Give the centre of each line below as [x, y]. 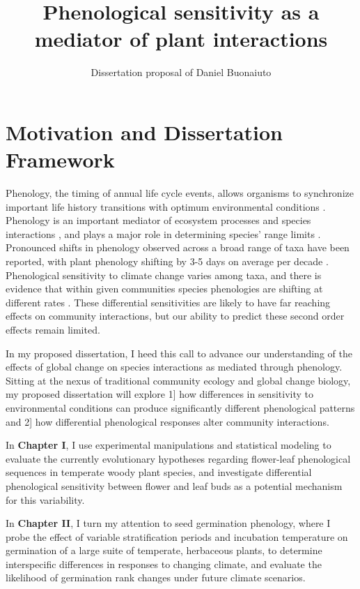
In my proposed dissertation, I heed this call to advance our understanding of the [179, 353]
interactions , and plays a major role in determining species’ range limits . [163, 233]
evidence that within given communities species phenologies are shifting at [164, 289]
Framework [60, 159]
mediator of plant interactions [181, 39]
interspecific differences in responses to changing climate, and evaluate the [164, 564]
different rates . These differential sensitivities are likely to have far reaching [168, 302]
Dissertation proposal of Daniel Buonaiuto [181, 72]
